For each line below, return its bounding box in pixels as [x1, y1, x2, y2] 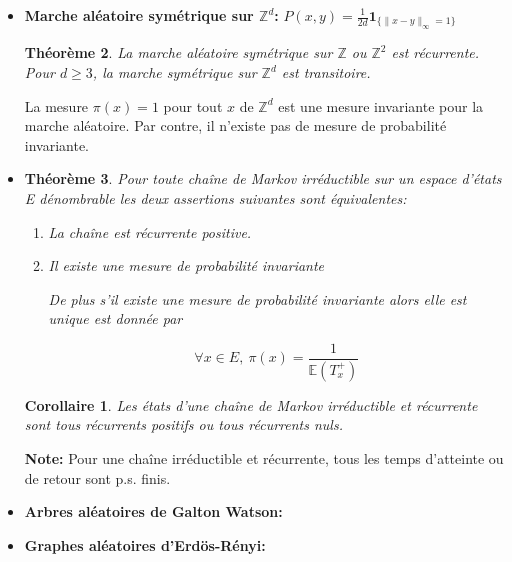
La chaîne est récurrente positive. [48, 221, 252, 242]
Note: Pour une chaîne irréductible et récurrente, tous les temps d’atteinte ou [24, 448, 504, 469]
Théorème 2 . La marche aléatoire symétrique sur [24, 42, 333, 63]
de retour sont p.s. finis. [24, 467, 171, 488]
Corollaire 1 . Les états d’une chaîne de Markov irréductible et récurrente [24, 394, 478, 415]
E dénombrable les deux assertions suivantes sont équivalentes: [24, 187, 407, 208]
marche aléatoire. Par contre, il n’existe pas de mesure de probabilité [24, 115, 447, 136]
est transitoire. [281, 62, 371, 82]
